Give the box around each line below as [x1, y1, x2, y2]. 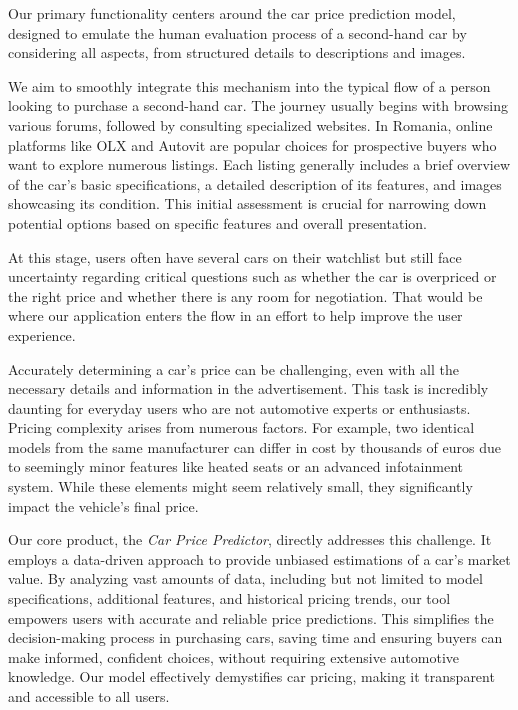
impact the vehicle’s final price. [8, 495, 199, 516]
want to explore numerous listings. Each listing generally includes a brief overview [8, 154, 511, 175]
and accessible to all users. [8, 686, 170, 706]
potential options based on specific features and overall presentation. [8, 212, 427, 233]
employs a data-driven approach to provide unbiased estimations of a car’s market [8, 548, 511, 569]
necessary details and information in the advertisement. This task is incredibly [8, 378, 489, 399]
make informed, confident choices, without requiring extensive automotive [8, 646, 459, 667]
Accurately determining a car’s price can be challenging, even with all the [8, 358, 459, 379]
